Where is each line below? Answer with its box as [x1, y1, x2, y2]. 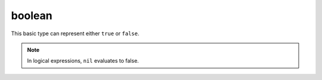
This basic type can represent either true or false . [11, 30, 140, 37]
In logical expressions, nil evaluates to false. [27, 57, 140, 64]
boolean [11, 9, 53, 22]
